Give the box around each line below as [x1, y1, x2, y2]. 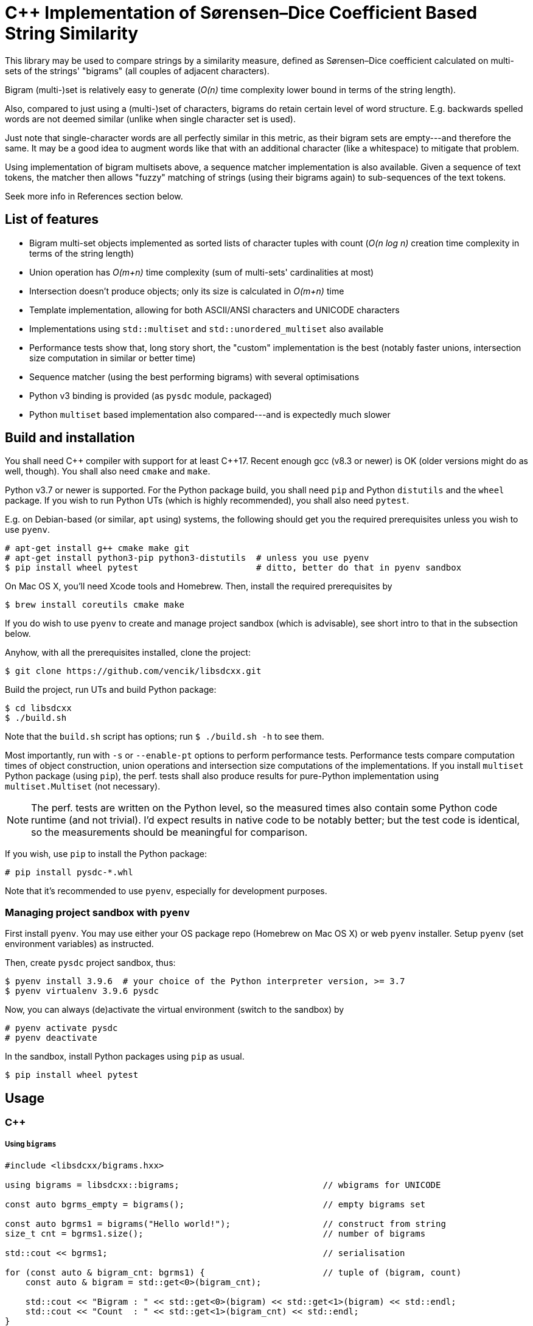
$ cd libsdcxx [5, 703, 72, 713]
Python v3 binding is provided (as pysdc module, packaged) [29, 390, 272, 401]
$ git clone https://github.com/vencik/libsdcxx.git [5, 666, 262, 676]
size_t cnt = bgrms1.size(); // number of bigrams [5, 1228, 426, 1238]
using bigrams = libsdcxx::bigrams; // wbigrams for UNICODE [5, 1179, 441, 1190]
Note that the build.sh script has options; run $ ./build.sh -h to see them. [5, 731, 324, 742]
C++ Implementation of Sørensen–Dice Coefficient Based [5, 2, 478, 23]
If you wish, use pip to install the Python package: [5, 849, 207, 859]
